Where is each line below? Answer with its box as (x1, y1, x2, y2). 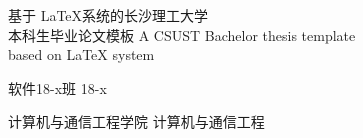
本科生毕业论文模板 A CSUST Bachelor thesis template (8, 24, 356, 45)
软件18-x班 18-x (8, 77, 107, 98)
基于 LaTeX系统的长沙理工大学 (8, 5, 209, 25)
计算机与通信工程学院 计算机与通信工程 (8, 111, 265, 132)
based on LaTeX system (8, 44, 155, 65)
